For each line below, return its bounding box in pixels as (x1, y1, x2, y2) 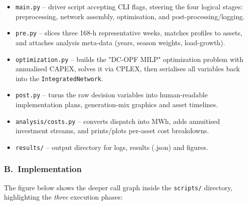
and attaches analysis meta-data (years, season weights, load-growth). (15, 37, 225, 47)
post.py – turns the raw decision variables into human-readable (15, 89, 208, 100)
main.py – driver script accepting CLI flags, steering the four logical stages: (15, 1, 243, 11)
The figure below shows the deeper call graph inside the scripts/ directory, (4, 182, 233, 192)
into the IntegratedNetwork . (15, 73, 103, 83)
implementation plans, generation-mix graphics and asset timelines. (15, 99, 218, 110)
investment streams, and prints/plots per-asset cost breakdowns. (15, 125, 209, 136)
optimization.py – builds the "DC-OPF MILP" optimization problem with (15, 54, 244, 64)
